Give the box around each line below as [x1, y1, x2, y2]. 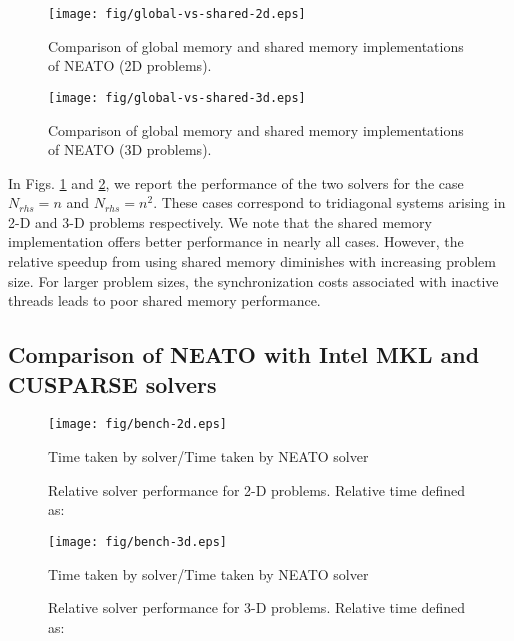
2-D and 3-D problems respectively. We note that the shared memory [8, 211, 432, 232]
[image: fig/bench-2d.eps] [48, 417, 227, 432]
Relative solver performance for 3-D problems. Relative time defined [48, 597, 466, 618]
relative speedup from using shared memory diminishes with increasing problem [8, 251, 496, 272]
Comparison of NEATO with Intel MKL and [8, 339, 480, 370]
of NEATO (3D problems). [48, 139, 212, 160]
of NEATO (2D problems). [48, 55, 212, 76]
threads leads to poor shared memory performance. [8, 290, 321, 311]
